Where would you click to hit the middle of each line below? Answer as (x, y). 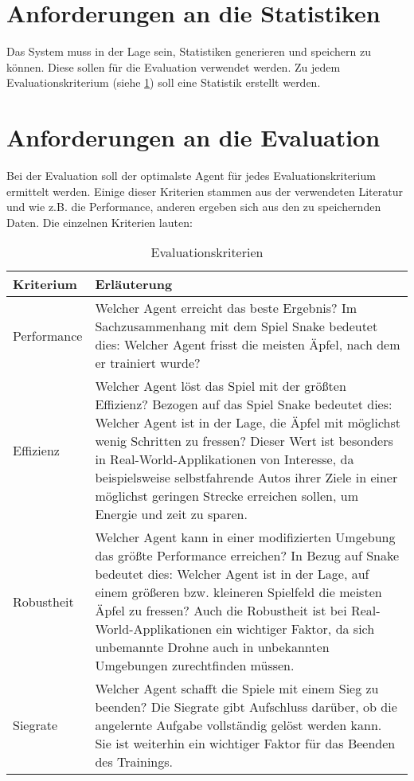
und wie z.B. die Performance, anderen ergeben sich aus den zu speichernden (194, 207)
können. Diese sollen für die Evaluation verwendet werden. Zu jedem (174, 66)
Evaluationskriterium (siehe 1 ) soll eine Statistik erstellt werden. (164, 82)
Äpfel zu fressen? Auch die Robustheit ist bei (221, 611)
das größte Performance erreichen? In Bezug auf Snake (247, 556)
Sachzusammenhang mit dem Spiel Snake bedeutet (236, 326)
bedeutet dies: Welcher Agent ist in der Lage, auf (232, 574)
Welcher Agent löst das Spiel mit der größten (221, 386)
